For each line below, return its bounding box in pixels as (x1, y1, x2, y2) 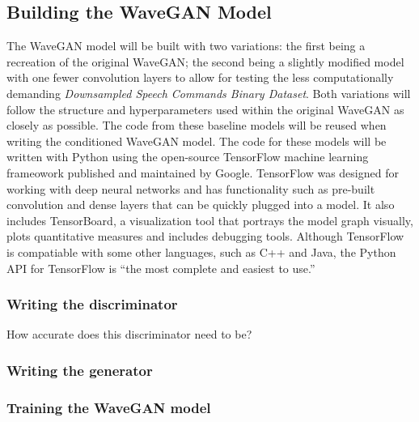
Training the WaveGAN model (6, 397, 211, 417)
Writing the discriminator (6, 294, 178, 314)
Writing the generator (6, 360, 153, 380)
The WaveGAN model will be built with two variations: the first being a (6, 37, 366, 54)
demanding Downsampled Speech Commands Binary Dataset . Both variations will (6, 84, 411, 101)
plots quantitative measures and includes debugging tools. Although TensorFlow (6, 228, 404, 245)
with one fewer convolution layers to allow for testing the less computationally (6, 69, 394, 86)
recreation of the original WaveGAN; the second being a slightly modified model (6, 53, 404, 70)
